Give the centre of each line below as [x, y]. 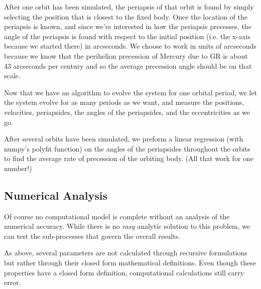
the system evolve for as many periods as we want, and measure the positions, [124, 102]
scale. [12, 76]
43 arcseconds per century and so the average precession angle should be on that [128, 65]
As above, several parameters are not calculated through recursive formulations [126, 253]
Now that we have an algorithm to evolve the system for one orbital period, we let [130, 92]
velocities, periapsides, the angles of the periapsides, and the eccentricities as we [127, 112]
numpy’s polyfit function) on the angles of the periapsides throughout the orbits [127, 148]
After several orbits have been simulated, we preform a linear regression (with [124, 139]
